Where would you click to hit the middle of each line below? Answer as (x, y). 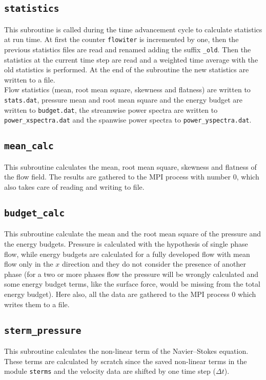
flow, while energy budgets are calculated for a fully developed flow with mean (127, 254)
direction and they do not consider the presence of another (154, 264)
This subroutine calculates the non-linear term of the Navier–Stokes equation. (126, 351)
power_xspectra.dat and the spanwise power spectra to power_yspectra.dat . (128, 120)
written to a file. (30, 79)
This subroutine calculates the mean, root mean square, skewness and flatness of (130, 166)
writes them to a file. (37, 304)
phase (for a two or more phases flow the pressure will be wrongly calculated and (131, 274)
